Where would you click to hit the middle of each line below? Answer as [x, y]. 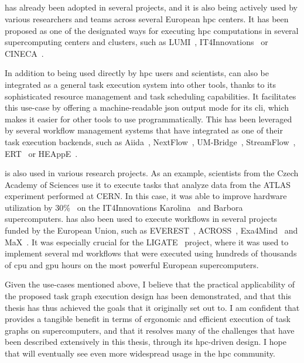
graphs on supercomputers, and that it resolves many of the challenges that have [150, 330]
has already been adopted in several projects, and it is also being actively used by [151, 7]
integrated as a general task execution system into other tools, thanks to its [141, 84]
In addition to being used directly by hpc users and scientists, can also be [137, 73]
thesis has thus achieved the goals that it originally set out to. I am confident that [152, 307]
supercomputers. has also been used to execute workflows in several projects [141, 219]
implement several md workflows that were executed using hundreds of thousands [151, 253]
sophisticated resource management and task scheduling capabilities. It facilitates [151, 96]
